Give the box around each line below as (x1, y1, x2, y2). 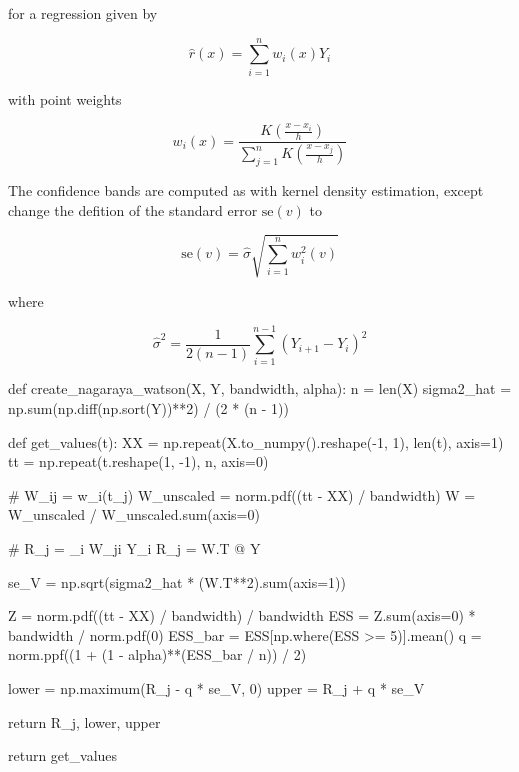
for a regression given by (8, 3, 158, 23)
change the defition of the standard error (8, 199, 258, 220)
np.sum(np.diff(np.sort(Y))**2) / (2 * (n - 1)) (8, 398, 290, 419)
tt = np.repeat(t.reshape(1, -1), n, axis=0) (8, 451, 269, 472)
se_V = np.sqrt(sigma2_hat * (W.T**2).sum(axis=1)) (8, 571, 346, 592)
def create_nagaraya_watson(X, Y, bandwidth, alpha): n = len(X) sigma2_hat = (8, 378, 512, 399)
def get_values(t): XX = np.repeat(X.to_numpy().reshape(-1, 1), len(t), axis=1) (8, 431, 504, 452)
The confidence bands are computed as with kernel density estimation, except (8, 179, 484, 200)
